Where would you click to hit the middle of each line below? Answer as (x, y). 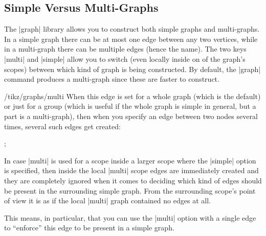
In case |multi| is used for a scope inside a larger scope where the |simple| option (130, 160)
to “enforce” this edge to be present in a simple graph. (89, 228)
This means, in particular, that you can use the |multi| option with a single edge (130, 217)
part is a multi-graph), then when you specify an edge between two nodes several (131, 116)
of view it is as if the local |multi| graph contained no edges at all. (107, 200)
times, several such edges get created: (62, 126)
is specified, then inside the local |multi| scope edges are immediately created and (131, 170)
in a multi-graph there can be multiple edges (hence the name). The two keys (125, 49)
